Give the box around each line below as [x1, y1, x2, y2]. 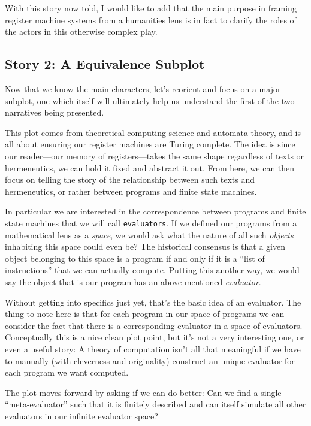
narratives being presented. [5, 106, 104, 119]
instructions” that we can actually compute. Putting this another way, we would [5, 264, 300, 276]
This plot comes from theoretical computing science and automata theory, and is [5, 126, 301, 138]
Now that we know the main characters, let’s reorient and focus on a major [5, 82, 281, 95]
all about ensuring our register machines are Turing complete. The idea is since [5, 138, 295, 150]
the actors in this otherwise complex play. [5, 25, 158, 38]
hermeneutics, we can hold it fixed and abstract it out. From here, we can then [5, 161, 295, 174]
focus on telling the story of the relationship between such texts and [5, 173, 255, 186]
